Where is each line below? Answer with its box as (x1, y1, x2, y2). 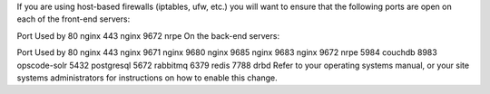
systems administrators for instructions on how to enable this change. (16, 72, 278, 83)
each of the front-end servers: (16, 14, 131, 24)
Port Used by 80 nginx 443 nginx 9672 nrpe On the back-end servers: (16, 30, 280, 41)
